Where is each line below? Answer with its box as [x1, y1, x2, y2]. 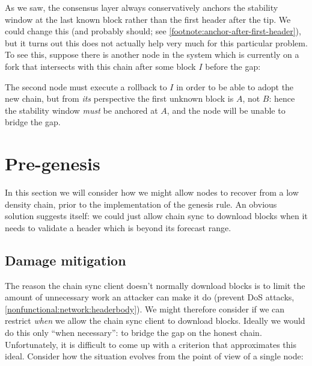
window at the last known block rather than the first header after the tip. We [5, 13, 291, 25]
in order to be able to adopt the [176, 80, 294, 93]
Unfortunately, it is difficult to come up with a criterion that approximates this [5, 338, 296, 350]
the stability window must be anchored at [5, 104, 158, 116]
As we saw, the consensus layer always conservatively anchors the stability [5, 1, 278, 13]
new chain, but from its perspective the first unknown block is [5, 92, 234, 105]
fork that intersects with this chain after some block [5, 60, 196, 72]
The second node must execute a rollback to [5, 80, 167, 93]
